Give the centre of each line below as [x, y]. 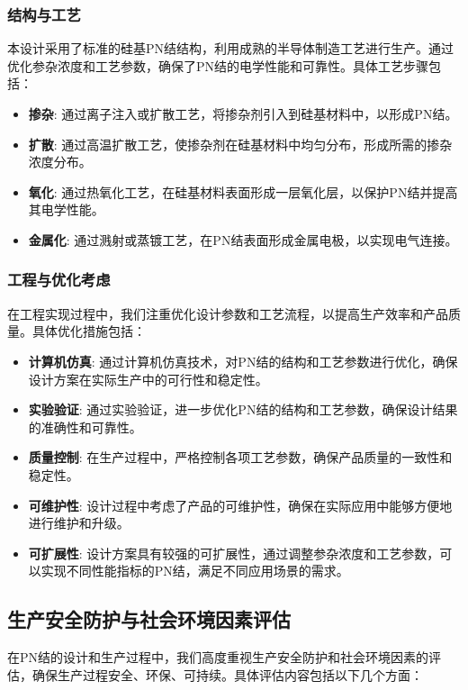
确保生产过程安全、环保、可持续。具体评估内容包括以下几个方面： [227, 674]
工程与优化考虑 [59, 280]
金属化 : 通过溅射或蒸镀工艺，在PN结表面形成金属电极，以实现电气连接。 [243, 239]
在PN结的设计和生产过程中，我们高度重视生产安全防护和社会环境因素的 [218, 657]
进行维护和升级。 [79, 523]
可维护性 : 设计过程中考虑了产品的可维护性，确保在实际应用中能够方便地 [240, 505]
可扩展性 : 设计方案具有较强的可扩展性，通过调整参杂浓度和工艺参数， [234, 553]
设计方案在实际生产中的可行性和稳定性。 [148, 379]
